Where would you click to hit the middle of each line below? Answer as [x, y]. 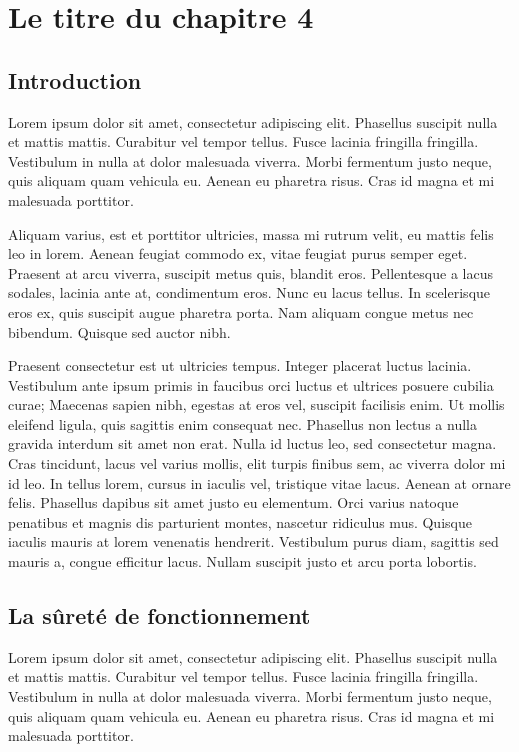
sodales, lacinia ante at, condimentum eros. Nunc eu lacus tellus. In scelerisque [249, 292]
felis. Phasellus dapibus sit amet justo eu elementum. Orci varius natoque [233, 502]
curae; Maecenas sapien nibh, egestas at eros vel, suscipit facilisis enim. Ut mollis [256, 404]
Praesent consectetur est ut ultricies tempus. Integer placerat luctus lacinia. [240, 365]
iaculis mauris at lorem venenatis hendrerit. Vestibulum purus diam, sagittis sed [253, 541]
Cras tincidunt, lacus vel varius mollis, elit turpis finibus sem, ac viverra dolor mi [257, 463]
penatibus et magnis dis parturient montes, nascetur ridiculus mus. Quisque [240, 521]
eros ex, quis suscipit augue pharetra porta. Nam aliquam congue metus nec [241, 311]
